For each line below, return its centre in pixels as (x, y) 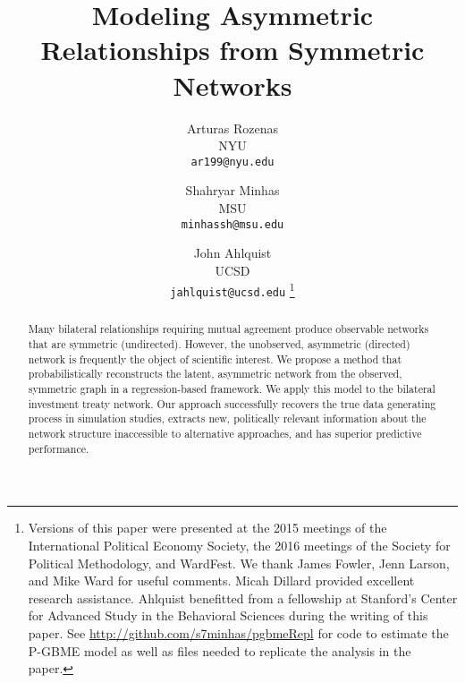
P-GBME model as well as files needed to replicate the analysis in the (220, 650)
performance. (59, 448)
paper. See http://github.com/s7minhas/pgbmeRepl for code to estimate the (238, 632)
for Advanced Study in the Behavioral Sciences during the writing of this (228, 615)
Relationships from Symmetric (232, 50)
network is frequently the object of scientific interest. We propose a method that (215, 359)
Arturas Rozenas (232, 128)
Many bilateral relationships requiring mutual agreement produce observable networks (228, 329)
